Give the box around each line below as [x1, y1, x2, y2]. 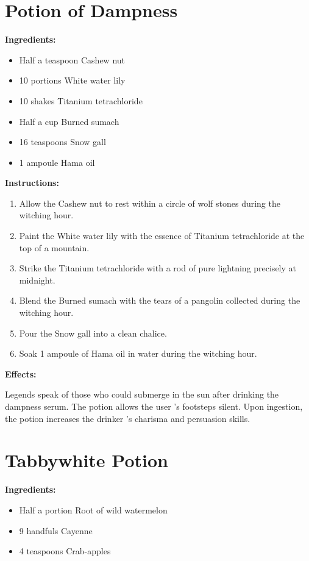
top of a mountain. [19, 241, 90, 254]
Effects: [5, 367, 37, 380]
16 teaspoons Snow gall [19, 135, 106, 148]
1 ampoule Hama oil [19, 155, 95, 168]
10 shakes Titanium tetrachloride [19, 94, 143, 107]
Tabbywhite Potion [5, 448, 168, 473]
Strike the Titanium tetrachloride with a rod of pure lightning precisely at [19, 262, 296, 274]
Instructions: [5, 176, 59, 189]
